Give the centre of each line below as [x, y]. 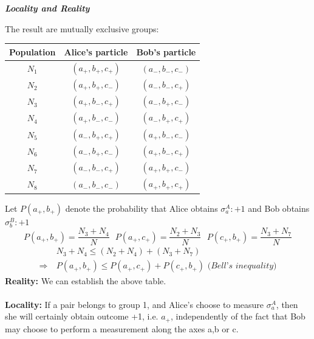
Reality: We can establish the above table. [86, 280]
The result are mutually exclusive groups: [82, 28]
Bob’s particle [166, 51]
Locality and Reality [47, 8]
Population [32, 51]
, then [287, 304]
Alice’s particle [96, 51]
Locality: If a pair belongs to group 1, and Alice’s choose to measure [135, 304]
